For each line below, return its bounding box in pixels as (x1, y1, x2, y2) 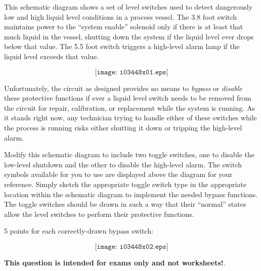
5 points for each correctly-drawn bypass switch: (4, 225, 153, 236)
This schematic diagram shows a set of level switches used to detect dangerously (4, 2, 253, 12)
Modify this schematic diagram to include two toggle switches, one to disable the (4, 149, 255, 160)
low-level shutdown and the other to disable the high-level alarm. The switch (4, 159, 242, 169)
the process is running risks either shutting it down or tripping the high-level (4, 122, 242, 132)
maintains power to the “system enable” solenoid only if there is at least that (4, 21, 243, 32)
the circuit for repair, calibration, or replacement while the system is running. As (4, 102, 255, 113)
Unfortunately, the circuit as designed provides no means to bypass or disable (4, 82, 242, 93)
